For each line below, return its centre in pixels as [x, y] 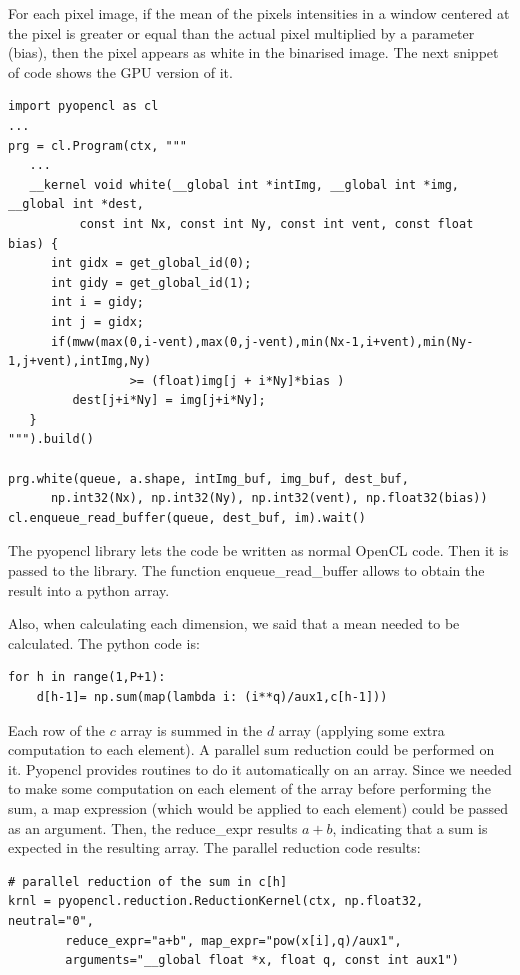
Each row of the [57, 729]
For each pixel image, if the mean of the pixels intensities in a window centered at [259, 13]
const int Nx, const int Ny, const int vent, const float [276, 223]
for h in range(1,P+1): [87, 677]
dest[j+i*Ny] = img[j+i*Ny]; [169, 400]
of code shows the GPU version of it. [120, 71]
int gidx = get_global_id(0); [151, 263]
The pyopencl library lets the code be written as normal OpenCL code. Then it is [258, 550]
